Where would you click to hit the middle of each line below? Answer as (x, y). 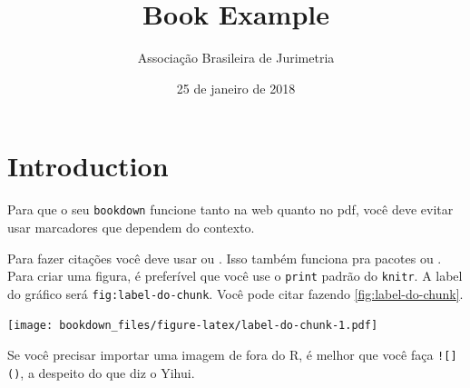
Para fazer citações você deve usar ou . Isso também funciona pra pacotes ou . (225, 258)
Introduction (88, 166)
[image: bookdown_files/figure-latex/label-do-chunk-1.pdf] (193, 326)
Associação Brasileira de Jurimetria (236, 58)
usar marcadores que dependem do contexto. (131, 227)
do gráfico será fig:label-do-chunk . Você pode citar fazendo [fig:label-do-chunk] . (235, 293)
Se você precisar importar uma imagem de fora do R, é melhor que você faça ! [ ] (232, 355)
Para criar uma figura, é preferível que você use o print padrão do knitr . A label (235, 276)
